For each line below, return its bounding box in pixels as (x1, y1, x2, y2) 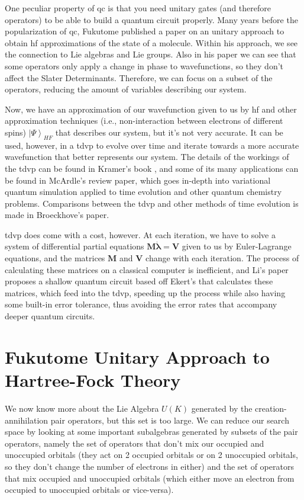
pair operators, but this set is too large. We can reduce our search (50, 414, 289, 426)
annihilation (5, 414, 48, 426)
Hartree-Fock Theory (5, 368, 181, 392)
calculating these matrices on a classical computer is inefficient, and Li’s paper (5, 263, 289, 275)
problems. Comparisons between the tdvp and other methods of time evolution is (5, 197, 299, 209)
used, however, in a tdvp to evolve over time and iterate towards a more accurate (5, 139, 299, 151)
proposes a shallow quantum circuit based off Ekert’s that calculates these (5, 275, 273, 287)
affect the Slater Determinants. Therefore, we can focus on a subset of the (5, 71, 273, 84)
